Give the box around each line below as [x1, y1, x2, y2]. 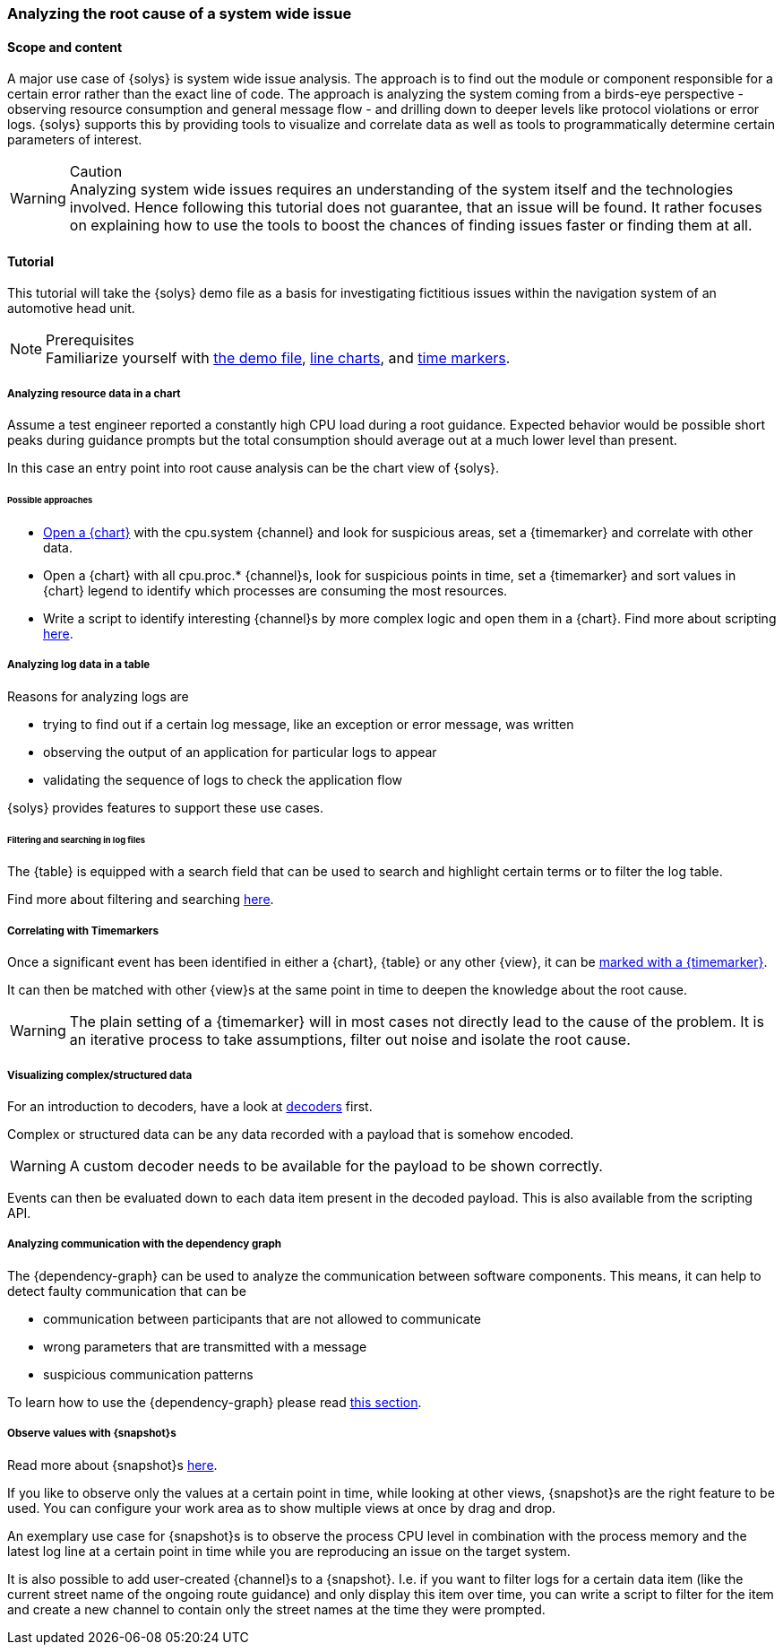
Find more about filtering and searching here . [7, 891, 274, 908]
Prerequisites [46, 331, 134, 350]
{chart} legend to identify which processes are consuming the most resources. [43, 582, 508, 598]
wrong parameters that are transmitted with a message [43, 1338, 367, 1354]
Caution [69, 162, 123, 181]
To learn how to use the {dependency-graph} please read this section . [7, 1394, 422, 1410]
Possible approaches [7, 495, 93, 506]
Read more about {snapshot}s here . [7, 1456, 218, 1473]
